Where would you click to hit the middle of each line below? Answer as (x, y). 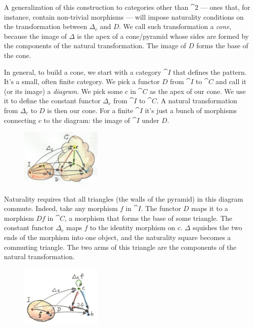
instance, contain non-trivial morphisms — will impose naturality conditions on (124, 16)
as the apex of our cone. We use (198, 91)
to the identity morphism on (132, 227)
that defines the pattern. (210, 72)
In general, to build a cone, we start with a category (83, 72)
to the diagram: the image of (87, 120)
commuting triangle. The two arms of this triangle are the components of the (120, 247)
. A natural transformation (197, 101)
